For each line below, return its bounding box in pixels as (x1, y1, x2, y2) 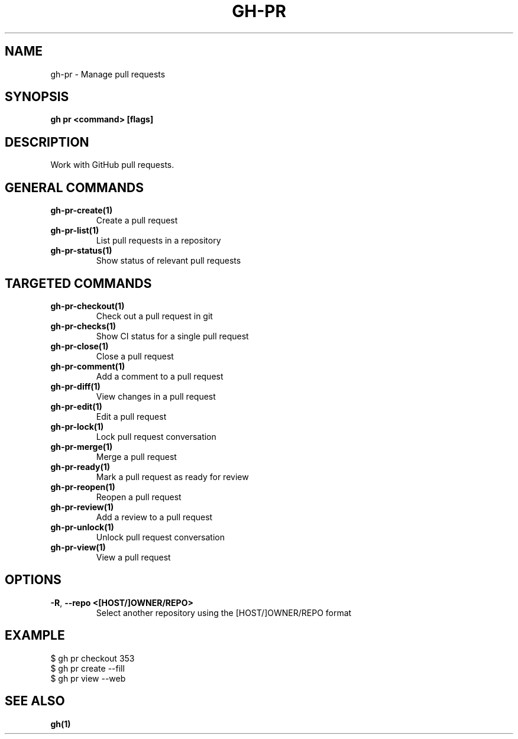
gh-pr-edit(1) (50, 401, 102, 411)
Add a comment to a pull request (96, 371, 224, 381)
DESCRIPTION (5, 134, 89, 150)
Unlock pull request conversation (96, 531, 225, 542)
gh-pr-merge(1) (50, 441, 113, 452)
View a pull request (96, 552, 171, 562)
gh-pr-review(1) (50, 501, 114, 512)
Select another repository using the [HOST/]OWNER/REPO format (96, 607, 352, 618)
